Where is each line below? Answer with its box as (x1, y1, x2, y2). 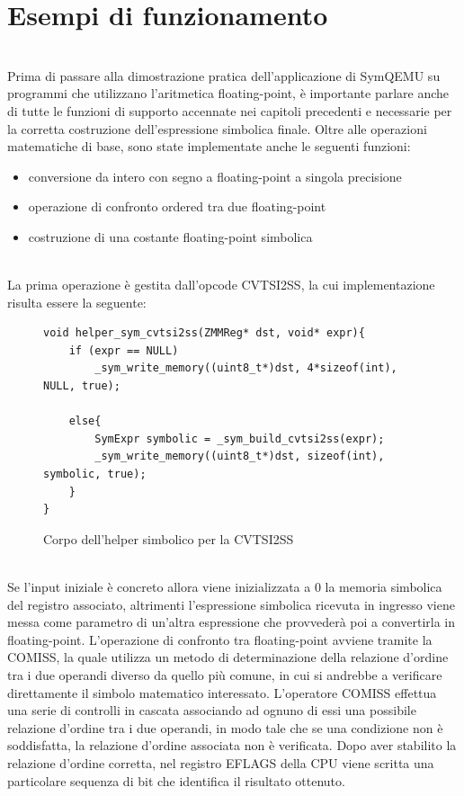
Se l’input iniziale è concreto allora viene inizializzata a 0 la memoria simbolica (7, 577, 442, 595)
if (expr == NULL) (68, 344, 179, 357)
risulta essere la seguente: (7, 292, 147, 311)
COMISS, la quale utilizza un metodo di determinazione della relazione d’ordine (7, 648, 449, 666)
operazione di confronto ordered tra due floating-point (28, 197, 326, 216)
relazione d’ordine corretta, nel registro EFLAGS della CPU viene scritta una (7, 753, 434, 772)
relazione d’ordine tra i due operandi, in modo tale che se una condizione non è (7, 718, 443, 737)
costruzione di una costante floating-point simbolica (28, 227, 313, 246)
